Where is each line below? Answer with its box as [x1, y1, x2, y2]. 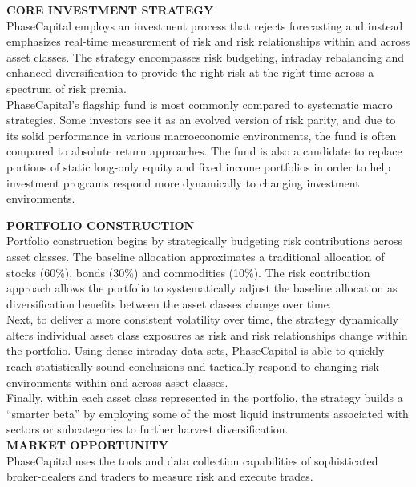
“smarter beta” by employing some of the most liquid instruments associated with [6, 404, 409, 421]
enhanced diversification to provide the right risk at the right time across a [6, 64, 374, 81]
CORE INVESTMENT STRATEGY [6, 2, 214, 18]
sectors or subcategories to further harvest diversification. [6, 421, 289, 437]
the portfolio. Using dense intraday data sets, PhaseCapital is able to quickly [6, 342, 385, 359]
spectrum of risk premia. [6, 79, 127, 96]
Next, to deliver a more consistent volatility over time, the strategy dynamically [6, 311, 399, 328]
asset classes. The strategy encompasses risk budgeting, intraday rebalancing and [6, 48, 404, 65]
